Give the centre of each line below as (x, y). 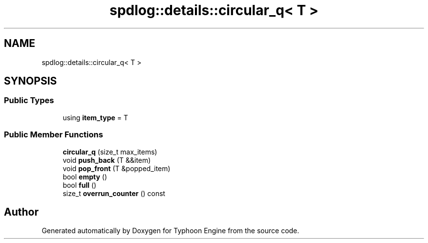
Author (21, 212)
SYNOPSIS (31, 81)
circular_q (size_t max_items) (110, 152)
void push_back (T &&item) (107, 160)
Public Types (29, 100)
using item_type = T (96, 117)
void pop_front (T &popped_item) (117, 168)
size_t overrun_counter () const (114, 193)
